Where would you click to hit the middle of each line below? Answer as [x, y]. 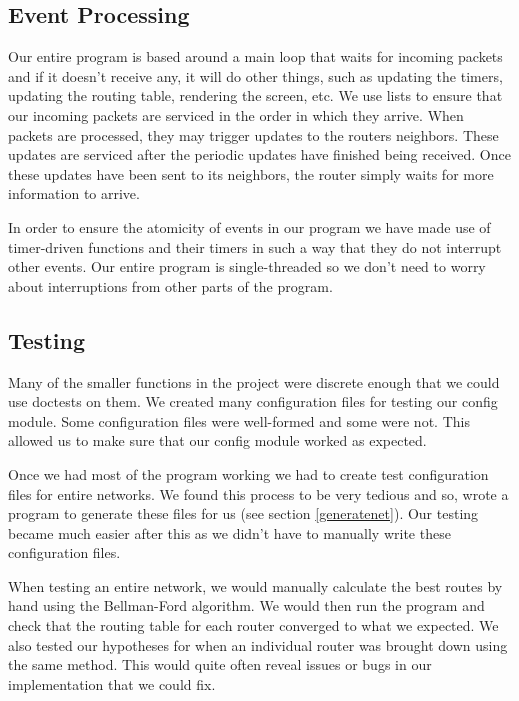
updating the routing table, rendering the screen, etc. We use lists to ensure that [255, 95]
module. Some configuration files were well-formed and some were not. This [239, 420]
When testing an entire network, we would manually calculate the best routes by [255, 585]
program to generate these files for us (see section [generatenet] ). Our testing [243, 513]
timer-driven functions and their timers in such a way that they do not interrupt [255, 246]
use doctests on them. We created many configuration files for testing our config [253, 401]
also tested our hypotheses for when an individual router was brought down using [258, 644]
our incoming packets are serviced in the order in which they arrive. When [236, 114]
